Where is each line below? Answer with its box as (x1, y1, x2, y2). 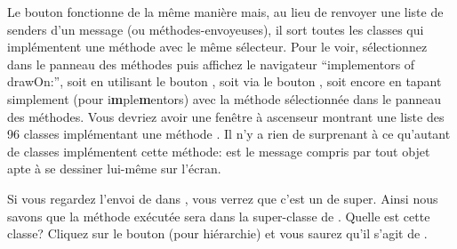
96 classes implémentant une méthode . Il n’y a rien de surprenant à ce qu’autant (7, 124, 451, 143)
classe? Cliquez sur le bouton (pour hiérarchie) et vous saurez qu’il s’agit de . (7, 224, 428, 243)
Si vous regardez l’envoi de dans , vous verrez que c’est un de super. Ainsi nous (7, 189, 438, 207)
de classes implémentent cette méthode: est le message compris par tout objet (7, 141, 430, 160)
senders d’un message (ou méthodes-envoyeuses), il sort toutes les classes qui (7, 20, 424, 38)
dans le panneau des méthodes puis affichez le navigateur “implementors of (7, 54, 415, 73)
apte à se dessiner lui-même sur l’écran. (7, 159, 221, 178)
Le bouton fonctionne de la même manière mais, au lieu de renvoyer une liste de (7, 3, 444, 20)
